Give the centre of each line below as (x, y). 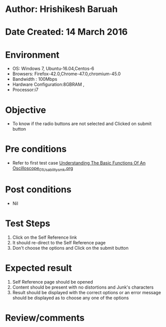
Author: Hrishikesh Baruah (62, 9)
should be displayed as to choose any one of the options (71, 298)
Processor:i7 (25, 90)
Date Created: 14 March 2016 (67, 32)
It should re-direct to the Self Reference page (59, 242)
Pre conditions (36, 149)
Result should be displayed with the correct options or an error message (86, 292)
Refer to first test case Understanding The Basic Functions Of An (79, 163)
